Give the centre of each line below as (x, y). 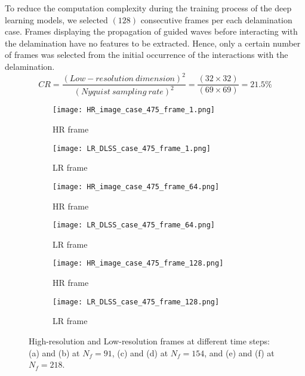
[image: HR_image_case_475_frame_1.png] (134, 110)
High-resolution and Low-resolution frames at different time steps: (149, 340)
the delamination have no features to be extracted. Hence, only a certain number (153, 43)
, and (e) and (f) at (239, 352)
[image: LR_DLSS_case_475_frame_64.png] (134, 225)
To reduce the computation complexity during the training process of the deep (148, 8)
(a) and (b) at (54, 352)
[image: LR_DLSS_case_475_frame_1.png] (132, 148)
